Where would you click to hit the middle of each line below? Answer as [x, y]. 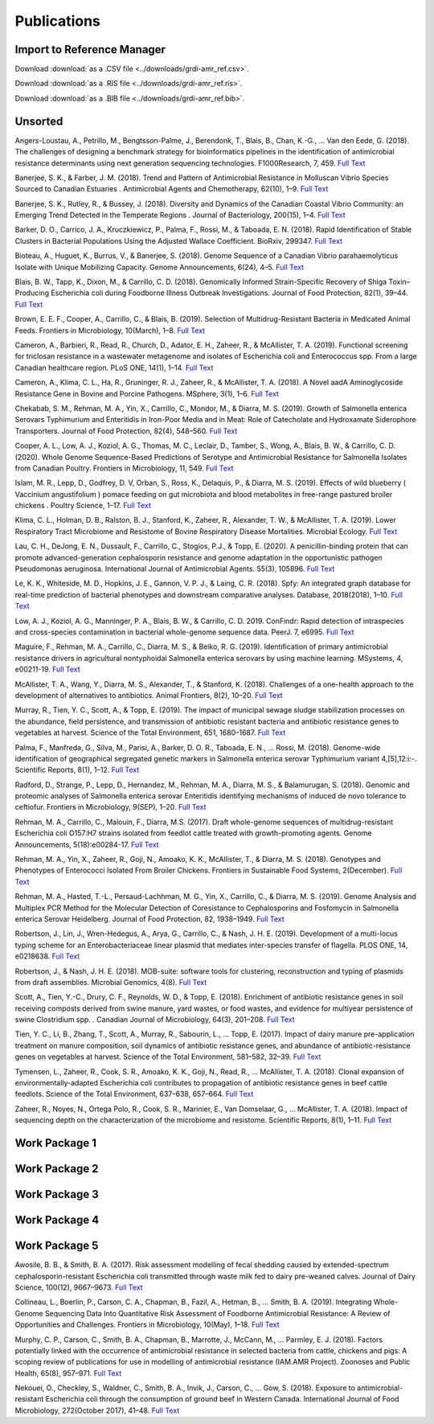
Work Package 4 [57, 1220]
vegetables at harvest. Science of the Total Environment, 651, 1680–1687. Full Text [150, 733]
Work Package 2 [57, 1169]
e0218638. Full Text [47, 956]
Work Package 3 [57, 1194]
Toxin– [399, 282]
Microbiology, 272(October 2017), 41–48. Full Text [97, 1410]
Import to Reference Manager [90, 49]
